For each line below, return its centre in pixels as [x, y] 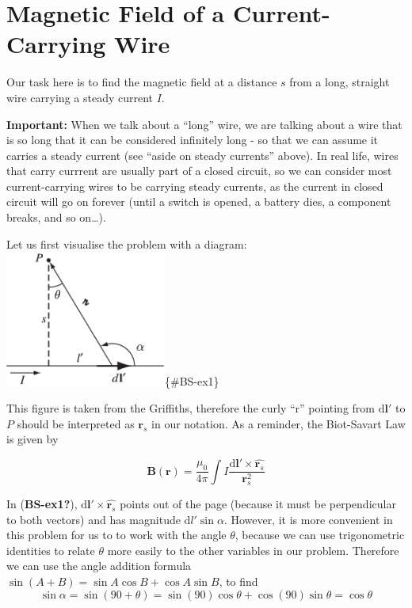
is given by [32, 439]
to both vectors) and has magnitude [93, 519]
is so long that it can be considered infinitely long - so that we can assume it [193, 140]
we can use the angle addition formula [99, 566]
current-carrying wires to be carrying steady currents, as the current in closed [195, 186]
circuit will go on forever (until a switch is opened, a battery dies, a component [199, 201]
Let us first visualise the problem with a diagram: [127, 243]
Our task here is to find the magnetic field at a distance [142, 82]
